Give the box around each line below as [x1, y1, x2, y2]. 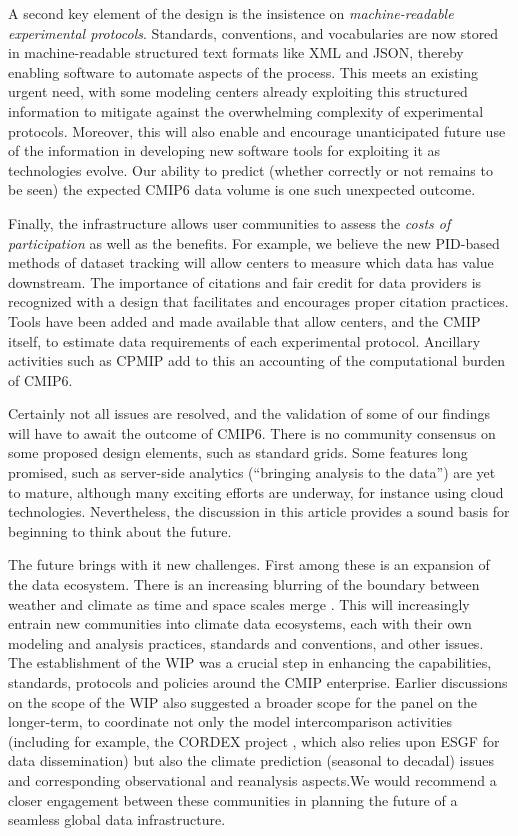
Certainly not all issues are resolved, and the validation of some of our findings [8, 403, 491, 424]
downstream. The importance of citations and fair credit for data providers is [8, 271, 482, 292]
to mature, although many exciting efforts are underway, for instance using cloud [8, 481, 504, 502]
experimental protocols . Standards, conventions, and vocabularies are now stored [8, 22, 499, 43]
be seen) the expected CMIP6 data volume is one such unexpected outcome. [8, 179, 476, 200]
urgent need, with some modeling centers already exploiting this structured [8, 81, 468, 102]
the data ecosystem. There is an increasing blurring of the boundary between [8, 574, 480, 595]
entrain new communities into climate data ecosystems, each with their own [8, 613, 472, 634]
